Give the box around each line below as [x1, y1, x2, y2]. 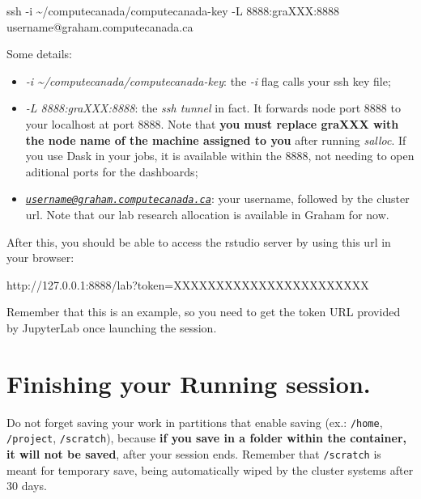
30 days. [6, 477, 47, 494]
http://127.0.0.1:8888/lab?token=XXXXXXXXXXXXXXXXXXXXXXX [6, 276, 369, 293]
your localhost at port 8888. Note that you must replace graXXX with [25, 115, 399, 132]
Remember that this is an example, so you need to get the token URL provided [6, 303, 401, 320]
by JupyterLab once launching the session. [6, 319, 217, 336]
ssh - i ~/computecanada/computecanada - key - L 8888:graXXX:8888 [6, 2, 340, 19]
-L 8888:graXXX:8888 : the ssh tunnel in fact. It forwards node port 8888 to [25, 99, 401, 116]
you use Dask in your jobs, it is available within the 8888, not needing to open [25, 147, 415, 164]
